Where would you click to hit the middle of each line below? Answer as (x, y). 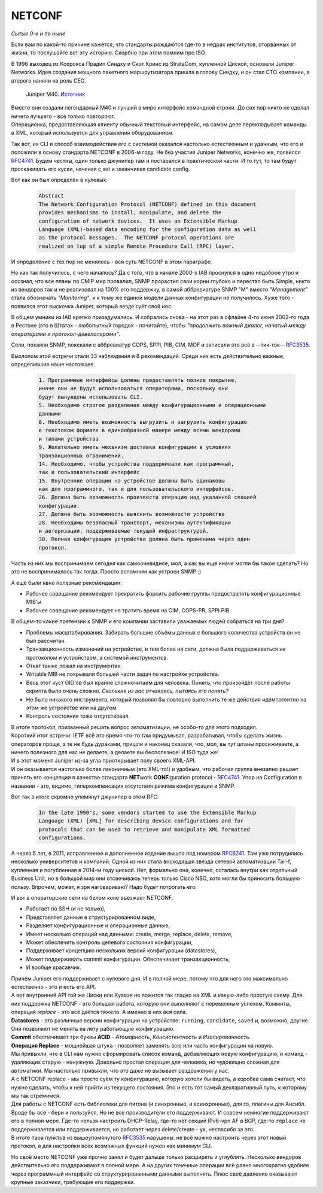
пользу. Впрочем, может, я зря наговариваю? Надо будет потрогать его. (104, 887)
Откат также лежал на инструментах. (74, 666)
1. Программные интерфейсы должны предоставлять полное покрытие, (138, 380)
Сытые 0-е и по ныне (38, 34)
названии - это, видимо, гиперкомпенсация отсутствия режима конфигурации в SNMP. (123, 786)
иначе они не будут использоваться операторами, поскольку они (133, 388)
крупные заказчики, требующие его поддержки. (73, 1182)
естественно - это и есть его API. (54, 986)
